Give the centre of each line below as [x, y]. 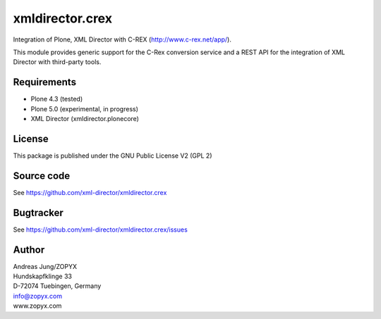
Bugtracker [38, 212]
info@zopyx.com [38, 296]
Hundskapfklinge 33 [42, 276]
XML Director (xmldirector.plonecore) [85, 119]
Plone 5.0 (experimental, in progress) [85, 108]
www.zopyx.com [37, 306]
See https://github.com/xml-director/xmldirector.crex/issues [101, 230]
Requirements [45, 82]
